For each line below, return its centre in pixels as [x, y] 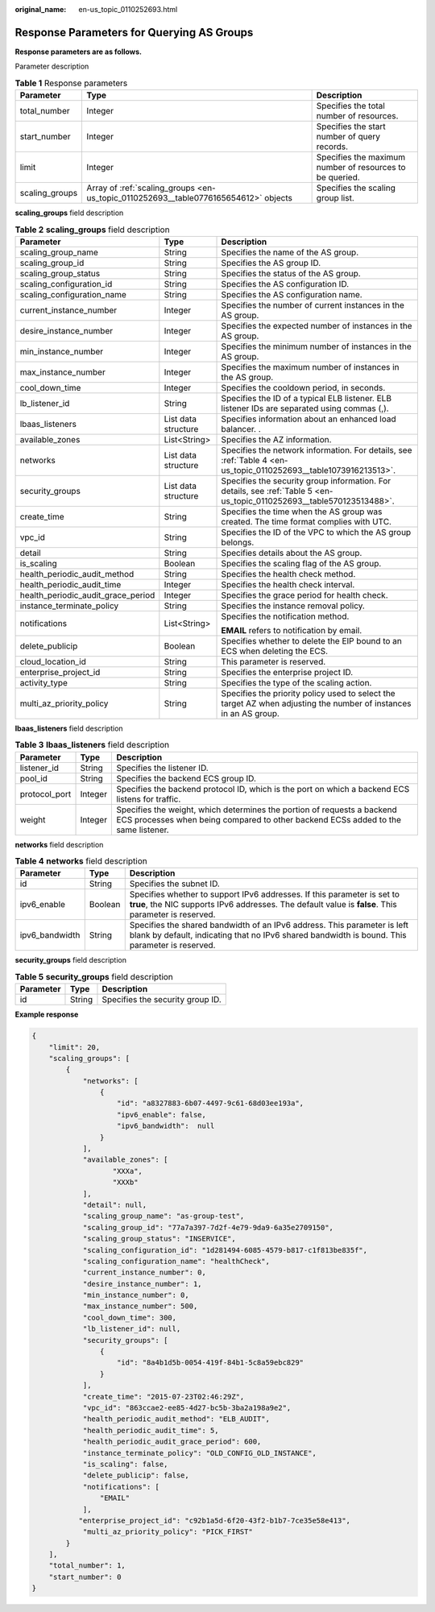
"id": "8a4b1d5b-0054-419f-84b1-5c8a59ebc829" [211, 1363]
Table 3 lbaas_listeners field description [92, 745]
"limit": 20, [75, 1047]
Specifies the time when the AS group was [302, 512]
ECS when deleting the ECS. [275, 651]
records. [332, 147]
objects [279, 198]
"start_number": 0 [85, 1577]
